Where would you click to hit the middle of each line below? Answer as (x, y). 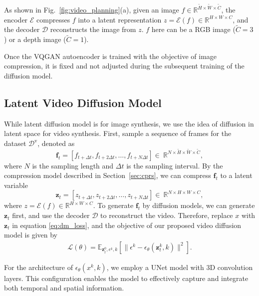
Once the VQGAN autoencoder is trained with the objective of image (111, 56)
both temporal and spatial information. (64, 288)
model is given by (31, 235)
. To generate (113, 205)
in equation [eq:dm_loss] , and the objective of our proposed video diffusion (127, 225)
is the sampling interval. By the (175, 165)
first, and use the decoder (51, 215)
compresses (53, 19)
